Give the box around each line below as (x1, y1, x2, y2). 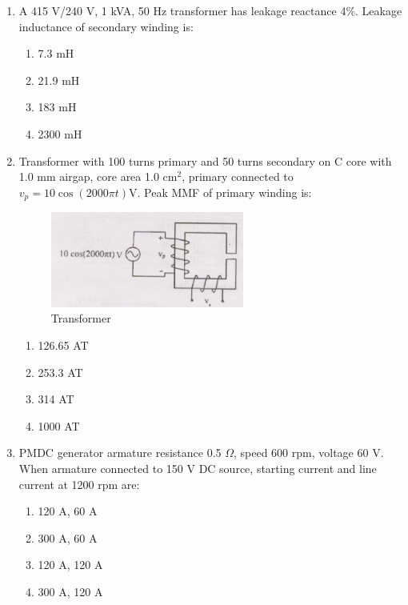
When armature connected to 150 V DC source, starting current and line (18, 459, 377, 476)
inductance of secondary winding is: (18, 18, 194, 34)
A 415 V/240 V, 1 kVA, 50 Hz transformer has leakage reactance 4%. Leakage (18, 2, 402, 18)
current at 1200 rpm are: (18, 475, 140, 492)
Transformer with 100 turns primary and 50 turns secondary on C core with (18, 152, 392, 169)
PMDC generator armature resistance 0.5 (18, 444, 222, 461)
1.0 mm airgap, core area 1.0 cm (18, 168, 178, 185)
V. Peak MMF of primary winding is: (128, 183, 312, 200)
